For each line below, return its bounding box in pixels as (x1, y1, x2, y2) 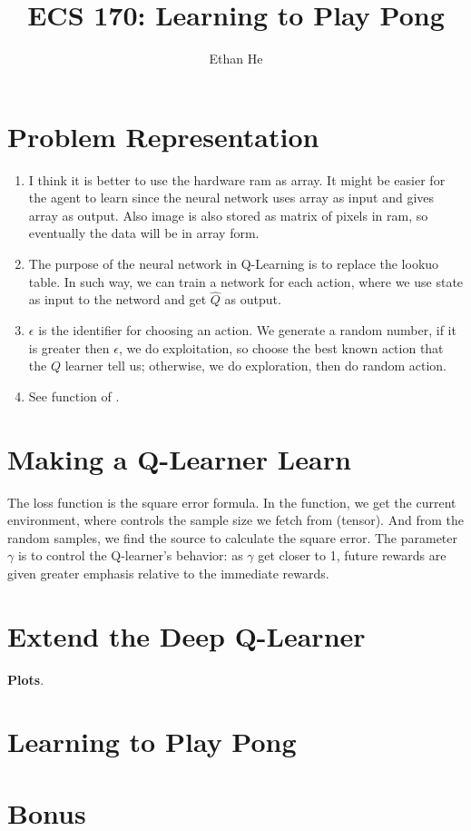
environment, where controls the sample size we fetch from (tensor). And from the (7, 510, 464, 529)
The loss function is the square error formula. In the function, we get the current (7, 492, 456, 511)
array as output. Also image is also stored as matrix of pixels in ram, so (28, 205, 428, 224)
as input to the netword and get (28, 290, 207, 309)
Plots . (7, 669, 44, 688)
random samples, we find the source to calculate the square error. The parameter (7, 528, 458, 547)
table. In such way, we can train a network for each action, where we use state (28, 272, 464, 291)
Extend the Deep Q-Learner (7, 617, 366, 654)
